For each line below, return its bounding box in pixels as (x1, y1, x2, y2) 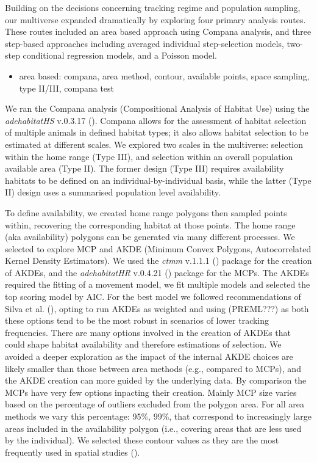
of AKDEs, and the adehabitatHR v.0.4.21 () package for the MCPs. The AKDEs (5, 266, 309, 279)
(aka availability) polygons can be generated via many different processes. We (5, 230, 295, 243)
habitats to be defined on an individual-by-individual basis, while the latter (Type (5, 173, 312, 186)
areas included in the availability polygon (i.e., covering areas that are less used (5, 421, 302, 434)
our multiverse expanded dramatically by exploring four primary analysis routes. (5, 13, 306, 26)
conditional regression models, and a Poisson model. (23, 49, 218, 62)
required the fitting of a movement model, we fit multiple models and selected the (5, 278, 310, 291)
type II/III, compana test (19, 81, 115, 94)
